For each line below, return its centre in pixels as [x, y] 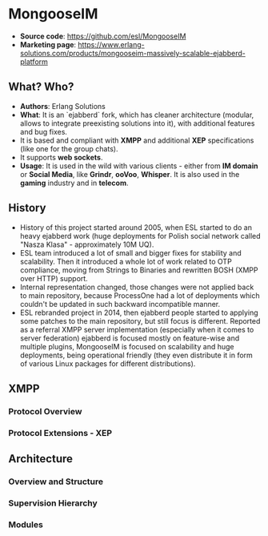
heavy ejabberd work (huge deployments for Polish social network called [140, 236]
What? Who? [41, 87]
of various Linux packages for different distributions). [108, 363]
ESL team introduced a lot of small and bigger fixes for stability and [130, 252]
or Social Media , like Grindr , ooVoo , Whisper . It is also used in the [130, 174]
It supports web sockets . [61, 157]
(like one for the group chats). [69, 148]
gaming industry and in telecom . [74, 183]
